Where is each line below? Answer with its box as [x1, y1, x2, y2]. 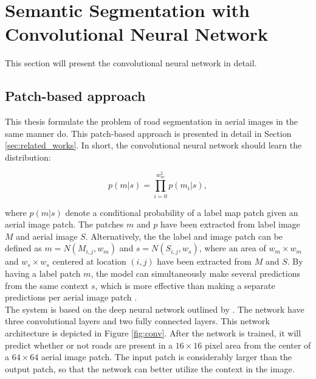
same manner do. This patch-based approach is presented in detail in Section [5, 127, 292, 139]
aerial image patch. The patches [5, 218, 124, 231]
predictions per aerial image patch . [5, 291, 137, 304]
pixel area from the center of [205, 338, 311, 351]
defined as [5, 242, 42, 254]
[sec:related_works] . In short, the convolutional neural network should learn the [5, 139, 302, 151]
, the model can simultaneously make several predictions [91, 266, 300, 279]
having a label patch [5, 266, 81, 279]
